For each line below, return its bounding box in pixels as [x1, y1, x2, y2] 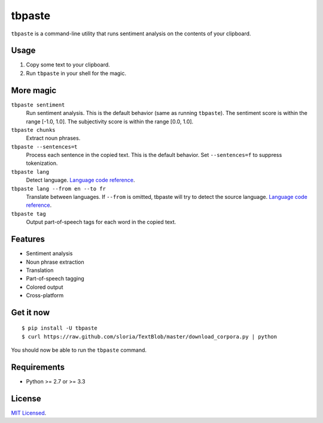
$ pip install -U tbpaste [22, 325, 98, 332]
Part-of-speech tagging [26, 275, 85, 282]
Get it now [11, 307, 50, 318]
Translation [26, 267, 54, 274]
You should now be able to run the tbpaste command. [11, 346, 147, 353]
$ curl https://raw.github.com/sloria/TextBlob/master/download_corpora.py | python [22, 333, 278, 340]
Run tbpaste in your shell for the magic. [26, 70, 127, 77]
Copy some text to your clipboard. [26, 61, 110, 68]
